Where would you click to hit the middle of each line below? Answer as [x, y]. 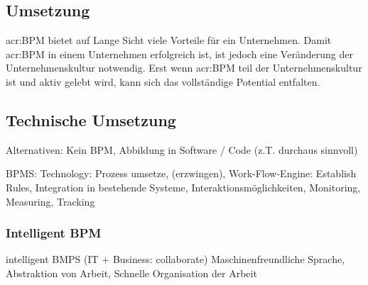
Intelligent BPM [54, 233]
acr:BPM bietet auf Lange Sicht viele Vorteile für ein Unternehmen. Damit [169, 40]
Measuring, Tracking [50, 201]
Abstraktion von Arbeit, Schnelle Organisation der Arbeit [131, 273]
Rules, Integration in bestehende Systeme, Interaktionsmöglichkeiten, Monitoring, [183, 187]
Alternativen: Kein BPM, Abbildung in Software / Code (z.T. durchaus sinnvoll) [182, 149]
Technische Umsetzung [91, 119]
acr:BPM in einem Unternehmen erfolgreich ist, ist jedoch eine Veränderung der [179, 54]
